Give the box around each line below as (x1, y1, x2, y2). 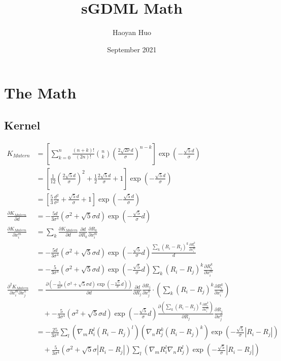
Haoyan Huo (113, 27, 151, 38)
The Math (4, 82, 77, 103)
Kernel (4, 117, 41, 133)
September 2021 (107, 44, 157, 54)
